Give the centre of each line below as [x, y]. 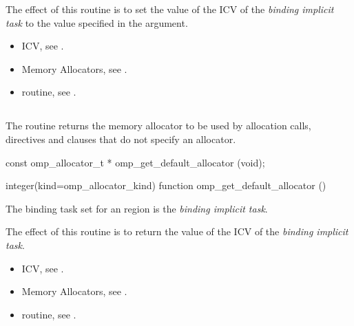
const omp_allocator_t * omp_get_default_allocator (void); [135, 162]
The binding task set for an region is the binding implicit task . [137, 208]
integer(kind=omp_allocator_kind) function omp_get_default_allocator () [166, 185]
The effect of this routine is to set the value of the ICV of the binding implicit [170, 9]
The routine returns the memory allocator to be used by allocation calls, [158, 126]
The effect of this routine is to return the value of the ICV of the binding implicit [177, 231]
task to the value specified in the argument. [97, 22]
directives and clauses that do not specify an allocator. [121, 139]
